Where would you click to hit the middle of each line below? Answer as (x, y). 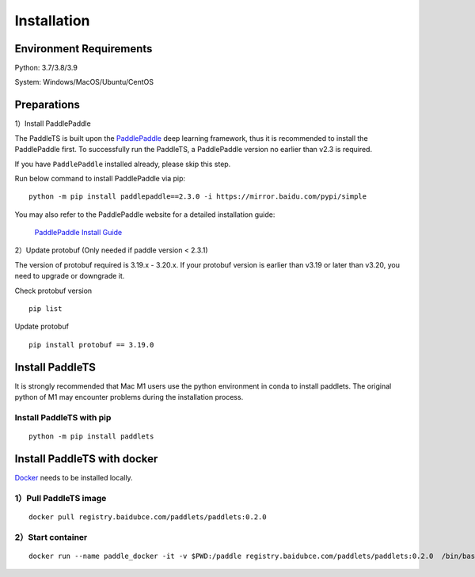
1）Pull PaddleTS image (61, 498)
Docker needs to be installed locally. (74, 477)
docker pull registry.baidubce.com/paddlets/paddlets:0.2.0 (148, 517)
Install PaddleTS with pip (63, 417)
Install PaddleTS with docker (86, 459)
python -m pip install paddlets (91, 437)
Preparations (47, 105)
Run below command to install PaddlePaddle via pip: (100, 178)
